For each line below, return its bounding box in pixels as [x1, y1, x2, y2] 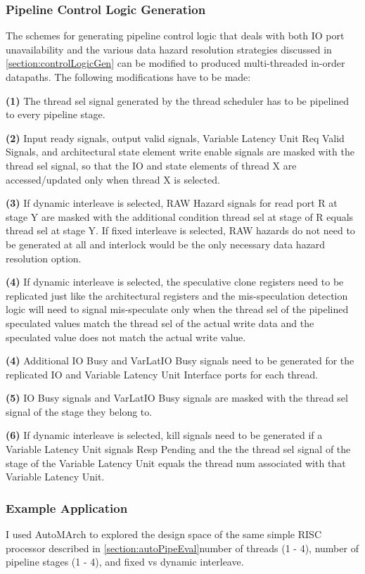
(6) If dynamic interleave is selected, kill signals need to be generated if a [6, 428, 323, 442]
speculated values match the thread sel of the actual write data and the [6, 315, 314, 330]
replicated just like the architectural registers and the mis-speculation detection [6, 288, 348, 302]
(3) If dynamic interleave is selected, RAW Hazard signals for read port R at [6, 196, 338, 210]
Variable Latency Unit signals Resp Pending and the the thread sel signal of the [6, 442, 351, 457]
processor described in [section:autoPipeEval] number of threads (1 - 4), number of [6, 540, 359, 555]
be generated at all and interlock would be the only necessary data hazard [6, 236, 326, 251]
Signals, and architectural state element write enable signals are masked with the [6, 144, 354, 159]
